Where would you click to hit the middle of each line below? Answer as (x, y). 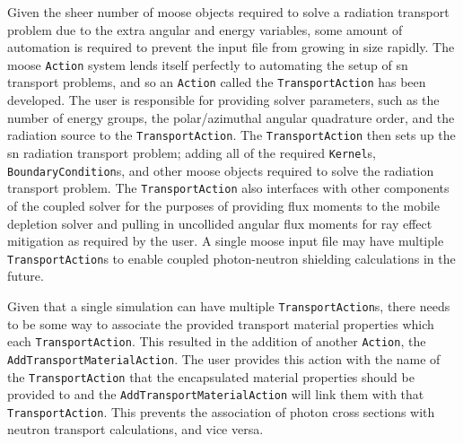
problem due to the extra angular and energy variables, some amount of (205, 29)
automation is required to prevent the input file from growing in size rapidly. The (231, 47)
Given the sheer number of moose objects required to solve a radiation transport (228, 12)
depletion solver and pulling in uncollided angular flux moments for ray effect (220, 223)
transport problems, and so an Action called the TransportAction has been (217, 82)
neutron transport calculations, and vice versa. (135, 429)
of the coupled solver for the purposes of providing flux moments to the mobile (223, 205)
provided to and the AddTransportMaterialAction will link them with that (216, 394)
